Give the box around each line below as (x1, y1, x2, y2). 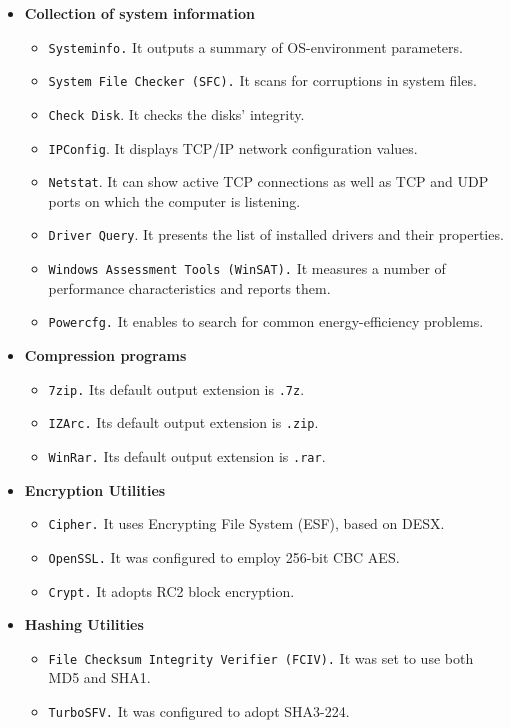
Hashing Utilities (24, 614, 144, 635)
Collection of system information (24, 3, 255, 23)
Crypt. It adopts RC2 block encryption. (48, 580, 295, 601)
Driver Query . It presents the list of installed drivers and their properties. (48, 224, 504, 245)
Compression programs (24, 345, 187, 366)
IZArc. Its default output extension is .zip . (48, 412, 319, 433)
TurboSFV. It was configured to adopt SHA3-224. (48, 701, 350, 721)
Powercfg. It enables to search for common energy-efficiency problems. (48, 311, 484, 332)
